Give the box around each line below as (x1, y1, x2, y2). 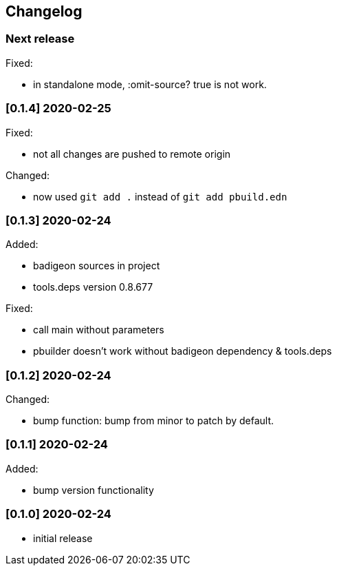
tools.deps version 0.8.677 (33, 281, 153, 293)
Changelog (6, 3, 83, 20)
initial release (33, 532, 93, 544)
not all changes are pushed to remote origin (33, 147, 231, 160)
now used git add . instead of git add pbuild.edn (33, 190, 287, 203)
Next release (6, 32, 75, 46)
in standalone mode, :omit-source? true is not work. (33, 78, 267, 90)
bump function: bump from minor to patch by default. (33, 415, 274, 427)
